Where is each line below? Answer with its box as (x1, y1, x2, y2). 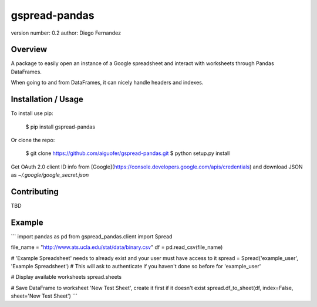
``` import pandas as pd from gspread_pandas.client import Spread (11, 232, 173, 240)
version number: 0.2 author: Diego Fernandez (11, 29, 122, 36)
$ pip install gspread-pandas (25, 123, 96, 130)
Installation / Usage (11, 95, 83, 104)
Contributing (11, 187, 59, 197)
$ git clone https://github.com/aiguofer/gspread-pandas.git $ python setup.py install (25, 150, 230, 157)
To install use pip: (11, 110, 53, 117)
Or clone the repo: (11, 136, 55, 143)
